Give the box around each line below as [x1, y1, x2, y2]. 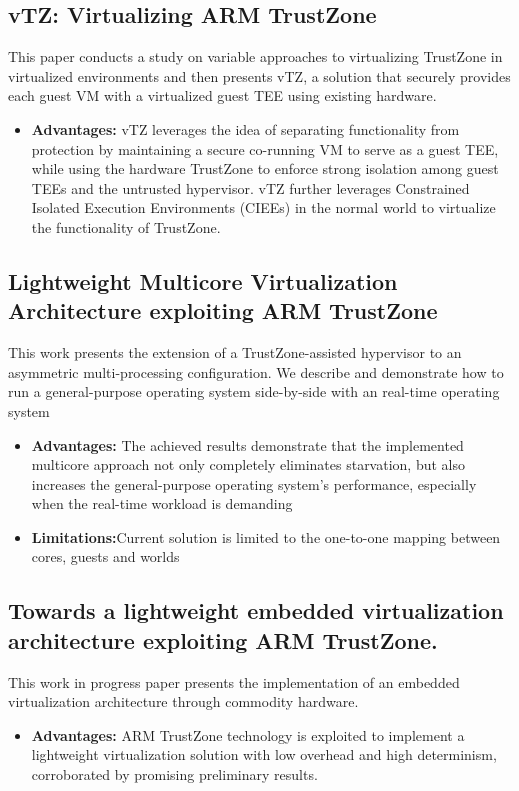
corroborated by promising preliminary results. [31, 764, 318, 785]
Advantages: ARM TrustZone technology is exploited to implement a [31, 724, 465, 745]
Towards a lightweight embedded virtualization [8, 595, 504, 626]
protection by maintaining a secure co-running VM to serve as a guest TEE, [31, 138, 499, 159]
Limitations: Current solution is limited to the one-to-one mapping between [31, 526, 501, 547]
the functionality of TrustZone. [31, 216, 221, 237]
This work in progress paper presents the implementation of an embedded [8, 671, 460, 692]
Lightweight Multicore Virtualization [8, 265, 398, 296]
